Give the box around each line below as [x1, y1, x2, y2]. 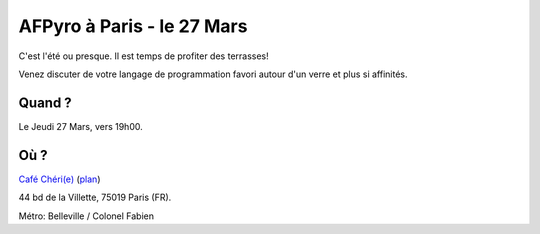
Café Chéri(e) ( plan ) [18, 173, 101, 185]
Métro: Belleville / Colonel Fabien [18, 210, 155, 222]
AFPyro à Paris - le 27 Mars [18, 15, 248, 37]
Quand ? [18, 94, 72, 111]
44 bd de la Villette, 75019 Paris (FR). [18, 191, 172, 204]
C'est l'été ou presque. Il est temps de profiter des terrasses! [18, 50, 269, 62]
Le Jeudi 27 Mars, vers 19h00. [18, 120, 144, 132]
